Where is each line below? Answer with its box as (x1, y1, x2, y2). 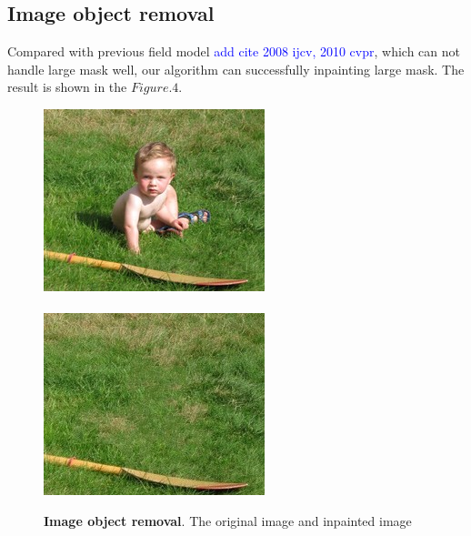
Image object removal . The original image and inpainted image (44, 511, 412, 530)
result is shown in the (7, 77, 127, 96)
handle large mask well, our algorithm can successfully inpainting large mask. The (7, 59, 465, 78)
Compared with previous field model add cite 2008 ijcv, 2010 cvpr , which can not (7, 42, 460, 61)
